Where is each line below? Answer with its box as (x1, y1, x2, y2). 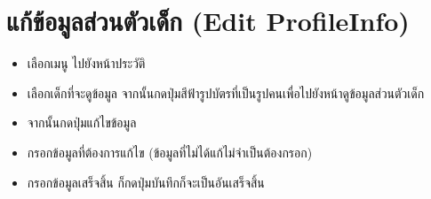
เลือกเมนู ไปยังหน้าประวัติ (27, 54, 146, 73)
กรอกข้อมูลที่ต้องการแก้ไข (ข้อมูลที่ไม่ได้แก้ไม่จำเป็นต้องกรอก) (27, 142, 313, 161)
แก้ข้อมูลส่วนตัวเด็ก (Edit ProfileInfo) (6, 3, 410, 39)
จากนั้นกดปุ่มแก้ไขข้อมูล (27, 113, 137, 132)
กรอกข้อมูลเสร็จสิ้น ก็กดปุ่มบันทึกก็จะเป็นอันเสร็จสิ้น (27, 172, 265, 191)
